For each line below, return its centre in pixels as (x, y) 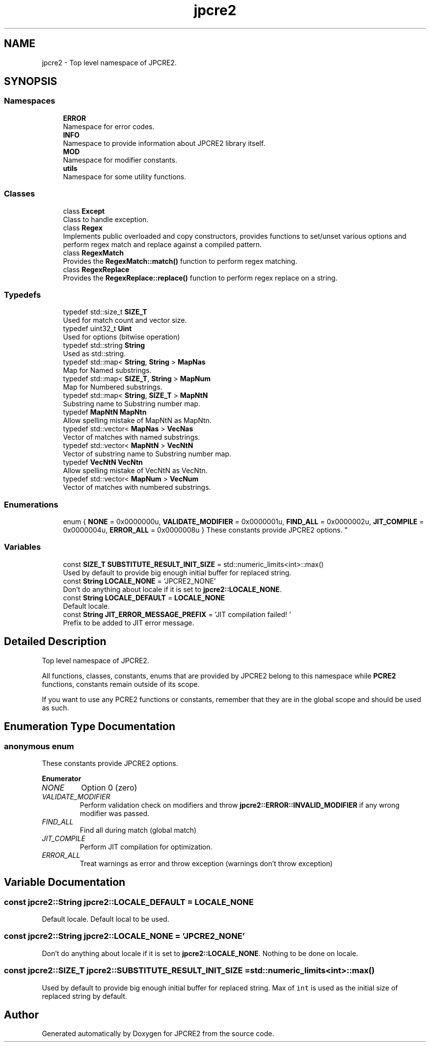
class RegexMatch (93, 253)
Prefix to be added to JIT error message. (129, 622)
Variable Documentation (65, 882)
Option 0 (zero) (109, 787)
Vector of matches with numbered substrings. (137, 487)
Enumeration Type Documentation (90, 727)
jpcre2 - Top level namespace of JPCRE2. (109, 62)
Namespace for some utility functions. (125, 176)
